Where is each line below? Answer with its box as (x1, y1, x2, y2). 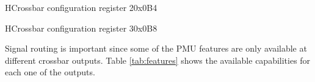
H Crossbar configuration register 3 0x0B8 (5, 21, 157, 34)
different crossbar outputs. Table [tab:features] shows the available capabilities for (5, 53, 311, 66)
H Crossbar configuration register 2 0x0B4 (5, 1, 157, 13)
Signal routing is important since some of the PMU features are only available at (5, 42, 307, 55)
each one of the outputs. (5, 66, 95, 78)
